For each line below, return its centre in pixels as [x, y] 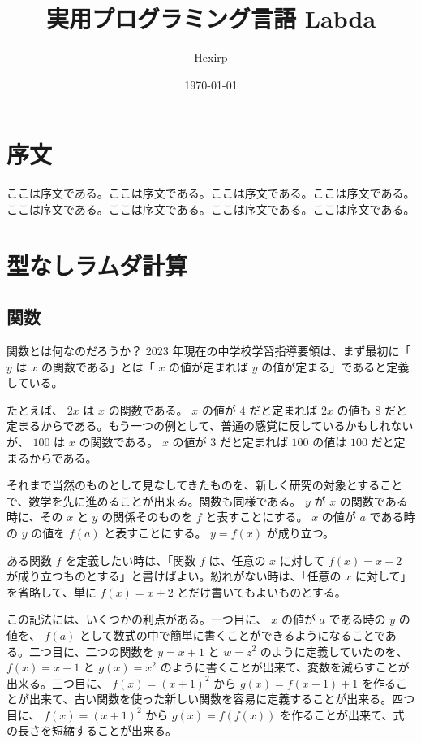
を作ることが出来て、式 [342, 714]
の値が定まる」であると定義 [335, 366]
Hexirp [211, 57]
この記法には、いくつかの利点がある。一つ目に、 [137, 619]
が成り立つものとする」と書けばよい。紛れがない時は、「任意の [174, 576]
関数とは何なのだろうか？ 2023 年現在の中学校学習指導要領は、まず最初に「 [209, 351]
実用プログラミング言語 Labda [211, 18]
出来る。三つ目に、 [58, 682]
